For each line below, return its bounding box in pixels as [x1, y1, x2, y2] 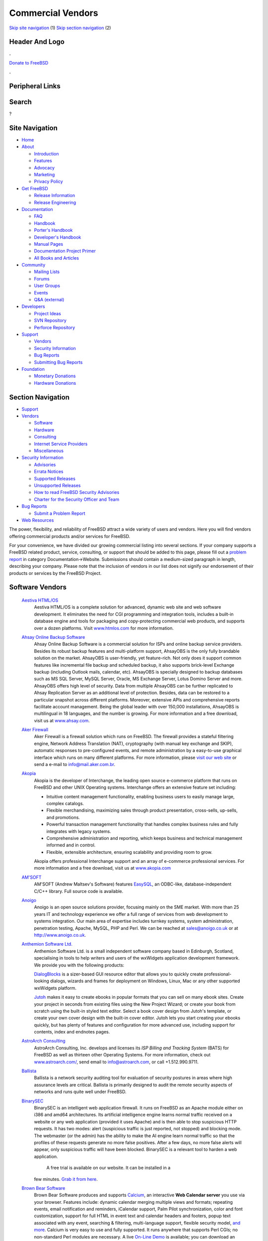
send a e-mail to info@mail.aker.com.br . [34, 761, 116, 767]
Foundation [21, 366, 45, 372]
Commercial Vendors [9, 7, 99, 18]
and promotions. [46, 814, 80, 820]
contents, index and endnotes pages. [34, 1029, 110, 1035]
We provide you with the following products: [34, 962, 125, 968]
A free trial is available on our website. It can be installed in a [46, 1165, 171, 1171]
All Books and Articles [34, 255, 79, 261]
